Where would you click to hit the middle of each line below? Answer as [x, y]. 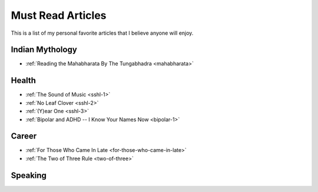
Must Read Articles [59, 15]
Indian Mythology [44, 50]
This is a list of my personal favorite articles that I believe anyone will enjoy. [102, 33]
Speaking [29, 175]
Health [24, 80]
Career [24, 136]
